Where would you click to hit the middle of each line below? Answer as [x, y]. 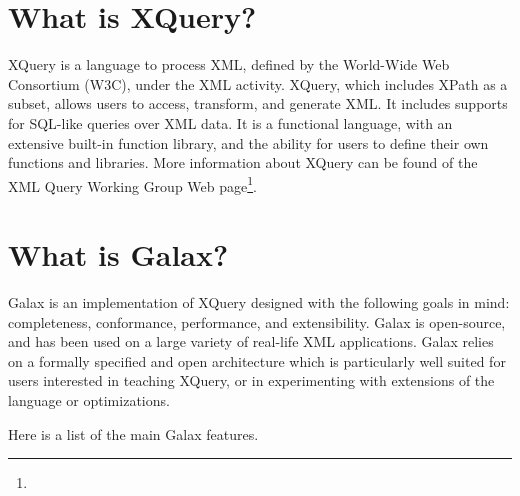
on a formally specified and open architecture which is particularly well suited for [257, 360]
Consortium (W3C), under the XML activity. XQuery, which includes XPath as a [258, 83]
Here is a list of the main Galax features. [133, 433]
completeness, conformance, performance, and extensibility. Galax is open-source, [257, 321]
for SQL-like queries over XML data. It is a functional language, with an [230, 122]
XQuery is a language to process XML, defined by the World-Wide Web [229, 64]
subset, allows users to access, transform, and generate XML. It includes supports [258, 103]
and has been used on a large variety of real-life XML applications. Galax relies [251, 341]
